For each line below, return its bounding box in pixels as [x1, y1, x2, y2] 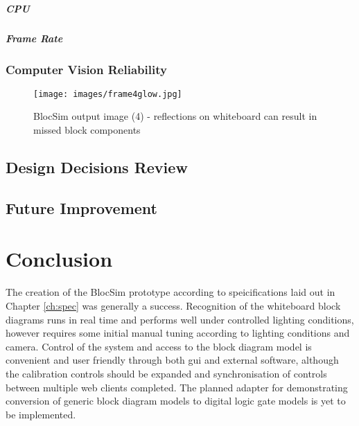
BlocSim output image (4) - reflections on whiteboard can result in [33, 109, 317, 123]
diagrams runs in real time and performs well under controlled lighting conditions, [6, 312, 354, 326]
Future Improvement [6, 197, 157, 218]
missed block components [33, 123, 141, 137]
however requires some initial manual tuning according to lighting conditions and [6, 326, 350, 340]
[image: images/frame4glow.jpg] [33, 89, 182, 99]
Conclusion [6, 245, 113, 273]
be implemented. [6, 407, 76, 421]
